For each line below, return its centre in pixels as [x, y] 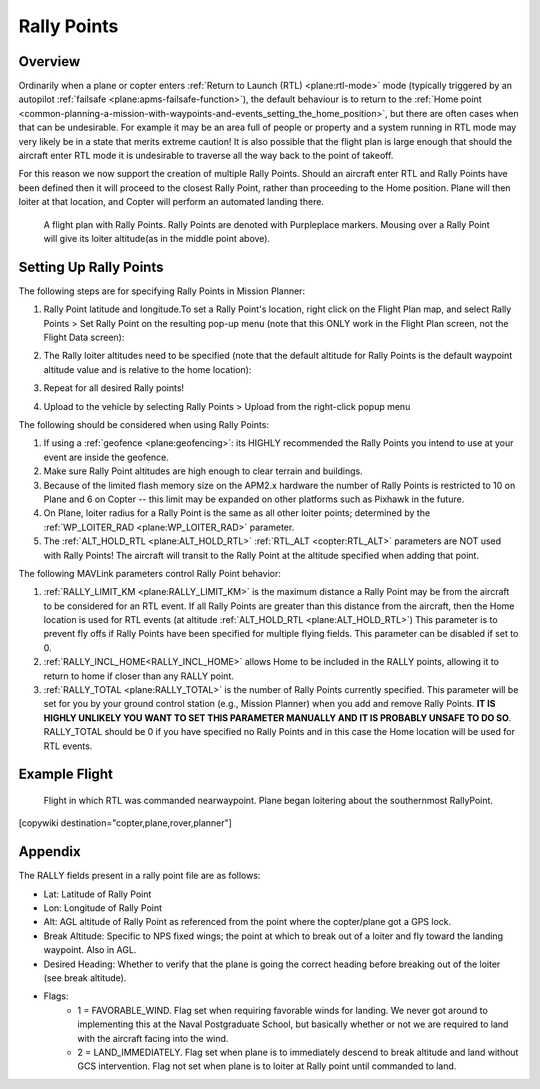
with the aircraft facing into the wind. [153, 1038]
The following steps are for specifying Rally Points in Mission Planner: [161, 291]
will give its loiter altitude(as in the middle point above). [156, 238]
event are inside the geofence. [106, 457]
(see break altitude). [85, 978]
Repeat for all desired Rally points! [114, 388]
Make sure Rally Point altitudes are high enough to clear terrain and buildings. [203, 471]
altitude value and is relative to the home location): [147, 369]
